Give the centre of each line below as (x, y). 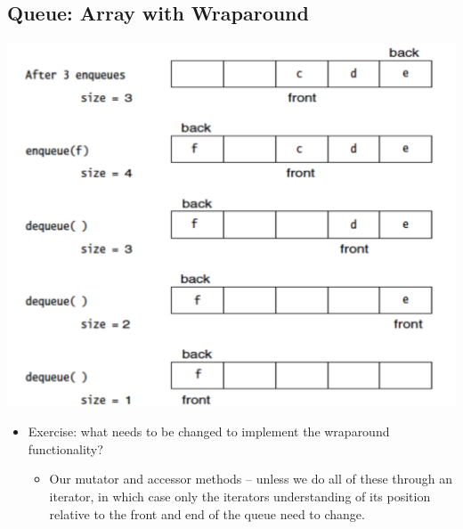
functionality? (65, 448)
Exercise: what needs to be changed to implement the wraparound (209, 431)
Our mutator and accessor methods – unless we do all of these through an (251, 479)
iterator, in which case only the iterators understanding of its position (240, 496)
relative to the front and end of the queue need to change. (207, 513)
